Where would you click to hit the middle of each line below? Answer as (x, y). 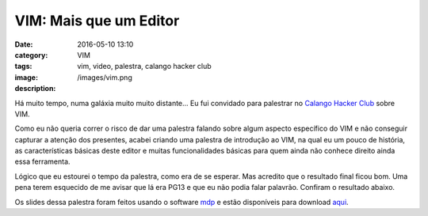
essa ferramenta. (42, 161)
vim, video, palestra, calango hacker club (144, 66)
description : (35, 89)
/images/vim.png (105, 77)
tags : (23, 66)
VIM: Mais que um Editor (97, 21)
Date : (24, 44)
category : (31, 55)
